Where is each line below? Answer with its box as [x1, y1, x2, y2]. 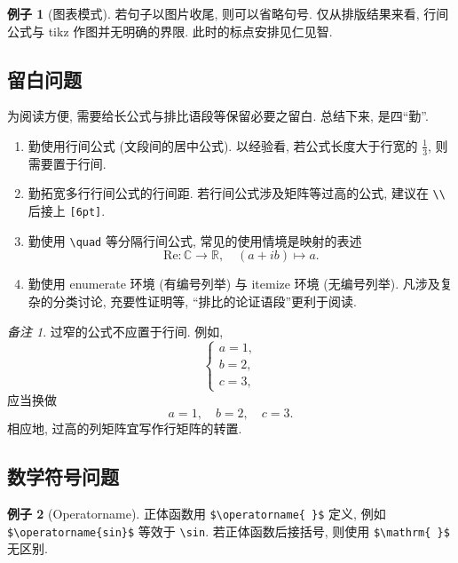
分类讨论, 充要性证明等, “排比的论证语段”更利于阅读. [52, 291, 358, 310]
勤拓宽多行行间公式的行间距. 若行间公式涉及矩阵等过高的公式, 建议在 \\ [28, 184, 446, 202]
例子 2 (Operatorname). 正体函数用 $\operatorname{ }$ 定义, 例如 [7, 504, 386, 523]
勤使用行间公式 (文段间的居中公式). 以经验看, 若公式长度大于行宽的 [28, 136, 418, 155]
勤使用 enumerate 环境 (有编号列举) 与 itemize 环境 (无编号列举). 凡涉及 [28, 274, 440, 293]
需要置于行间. [28, 154, 107, 172]
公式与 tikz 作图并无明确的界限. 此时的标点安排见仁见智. [7, 21, 333, 40]
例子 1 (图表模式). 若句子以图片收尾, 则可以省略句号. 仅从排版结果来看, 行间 [7, 4, 449, 22]
